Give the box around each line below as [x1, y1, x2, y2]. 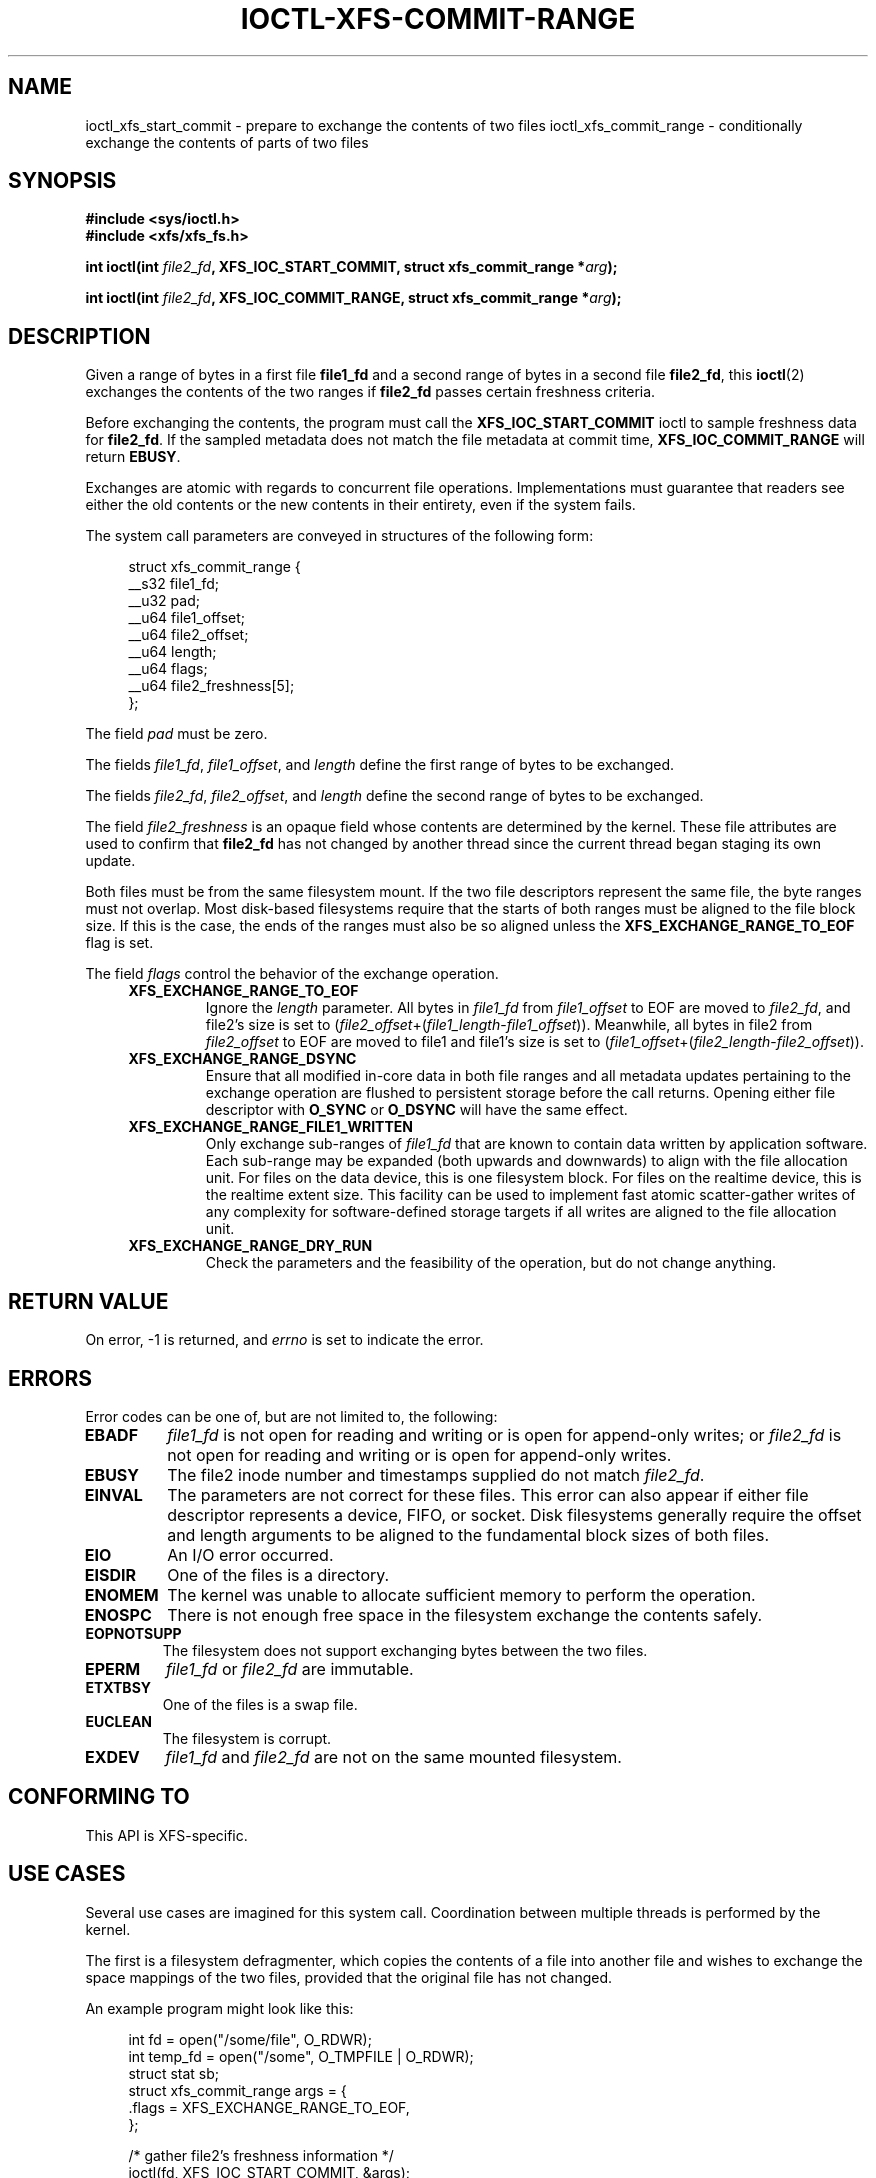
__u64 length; [128, 643, 217, 661]
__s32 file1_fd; [128, 575, 219, 593]
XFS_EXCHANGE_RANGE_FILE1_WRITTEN [128, 1118, 413, 1136]
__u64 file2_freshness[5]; [128, 677, 295, 695]
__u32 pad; [128, 592, 200, 610]
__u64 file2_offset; [128, 626, 249, 644]
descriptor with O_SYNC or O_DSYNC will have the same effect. [205, 1101, 628, 1119]
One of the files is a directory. [167, 1564, 390, 1585]
